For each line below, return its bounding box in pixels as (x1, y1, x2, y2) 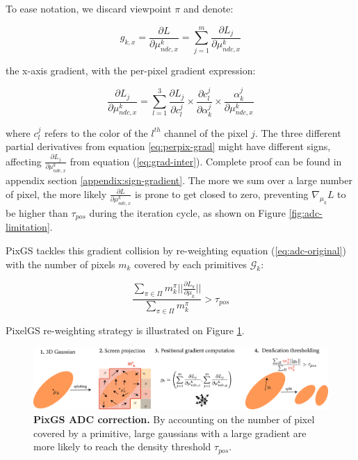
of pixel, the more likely (6, 186, 107, 201)
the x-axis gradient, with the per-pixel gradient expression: (6, 63, 256, 77)
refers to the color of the (44, 125, 148, 140)
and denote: (183, 1, 234, 15)
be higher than (6, 206, 68, 220)
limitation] (6, 220, 50, 234)
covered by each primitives (134, 256, 247, 271)
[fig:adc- (288, 206, 323, 220)
